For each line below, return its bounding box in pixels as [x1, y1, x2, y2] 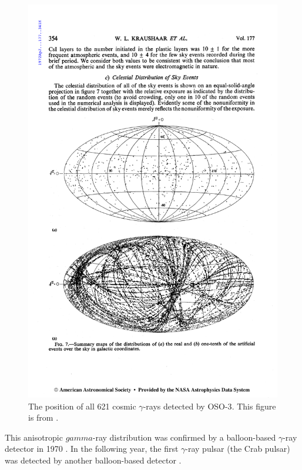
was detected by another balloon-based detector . [5, 454, 182, 466]
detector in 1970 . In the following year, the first [5, 442, 179, 455]
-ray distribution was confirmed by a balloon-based [92, 431, 276, 443]
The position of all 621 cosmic [28, 399, 136, 412]
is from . [28, 411, 59, 424]
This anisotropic [5, 431, 63, 443]
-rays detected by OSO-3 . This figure [143, 399, 276, 412]
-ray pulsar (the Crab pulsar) [185, 442, 290, 455]
